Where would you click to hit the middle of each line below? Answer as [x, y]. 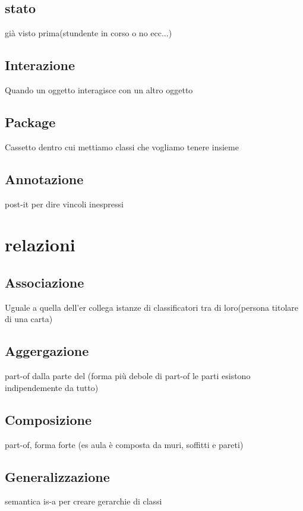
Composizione [48, 419]
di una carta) [29, 319]
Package [30, 122]
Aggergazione [47, 351]
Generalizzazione [57, 476]
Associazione [45, 282]
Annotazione [44, 179]
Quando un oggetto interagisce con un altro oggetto [99, 90]
